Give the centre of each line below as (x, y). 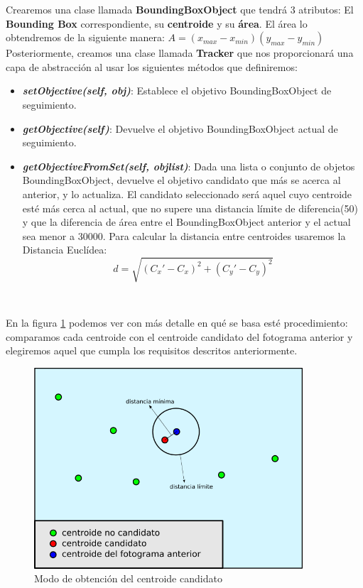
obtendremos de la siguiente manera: (85, 37)
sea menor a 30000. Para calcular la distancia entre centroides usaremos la (184, 235)
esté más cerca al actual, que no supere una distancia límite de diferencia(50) (190, 208)
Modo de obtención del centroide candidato (128, 578)
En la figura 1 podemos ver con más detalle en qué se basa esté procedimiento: (177, 323)
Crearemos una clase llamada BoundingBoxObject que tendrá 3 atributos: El (180, 9)
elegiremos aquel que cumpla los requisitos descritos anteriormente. (152, 350)
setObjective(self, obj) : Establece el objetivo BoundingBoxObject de (177, 91)
